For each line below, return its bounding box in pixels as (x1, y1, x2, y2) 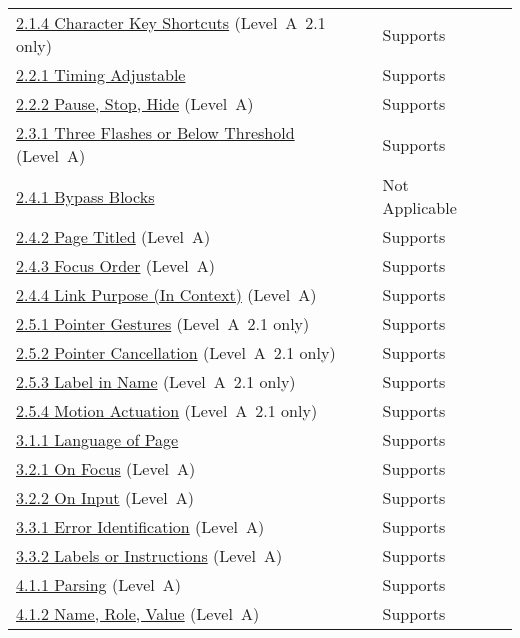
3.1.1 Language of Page (16, 428, 179, 451)
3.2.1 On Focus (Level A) (16, 457, 196, 480)
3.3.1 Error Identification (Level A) (16, 515, 265, 538)
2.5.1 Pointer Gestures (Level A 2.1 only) (16, 312, 310, 335)
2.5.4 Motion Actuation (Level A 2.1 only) (16, 399, 318, 422)
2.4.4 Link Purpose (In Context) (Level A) (16, 283, 317, 306)
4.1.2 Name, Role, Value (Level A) (16, 602, 260, 625)
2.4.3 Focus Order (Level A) (16, 254, 215, 277)
